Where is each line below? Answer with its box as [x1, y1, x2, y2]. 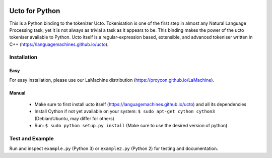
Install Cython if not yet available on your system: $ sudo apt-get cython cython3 [34, 109, 215, 115]
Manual [9, 90, 26, 96]
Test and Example [9, 135, 54, 142]
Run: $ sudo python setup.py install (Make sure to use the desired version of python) [34, 123, 228, 129]
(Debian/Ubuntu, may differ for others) [34, 115, 114, 121]
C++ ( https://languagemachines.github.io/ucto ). [9, 41, 109, 47]
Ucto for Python [9, 7, 60, 15]
